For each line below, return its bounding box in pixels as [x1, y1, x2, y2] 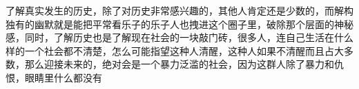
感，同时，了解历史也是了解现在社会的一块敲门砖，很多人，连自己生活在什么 [6, 30, 353, 44]
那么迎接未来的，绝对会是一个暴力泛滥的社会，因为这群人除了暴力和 [24, 57, 334, 71]
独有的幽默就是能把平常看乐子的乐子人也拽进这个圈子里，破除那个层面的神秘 [6, 16, 353, 31]
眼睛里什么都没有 [24, 70, 102, 84]
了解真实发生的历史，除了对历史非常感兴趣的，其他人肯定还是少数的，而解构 [6, 3, 353, 17]
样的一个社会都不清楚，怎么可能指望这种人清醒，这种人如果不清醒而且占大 [6, 43, 344, 58]
